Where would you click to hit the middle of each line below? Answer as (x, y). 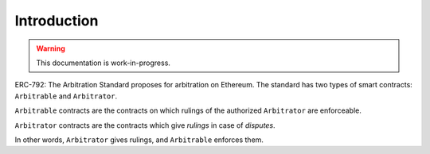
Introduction (57, 21)
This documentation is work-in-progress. (104, 63)
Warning (51, 48)
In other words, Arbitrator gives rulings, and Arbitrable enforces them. (139, 140)
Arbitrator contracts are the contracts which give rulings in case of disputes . (145, 125)
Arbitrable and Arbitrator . (66, 96)
